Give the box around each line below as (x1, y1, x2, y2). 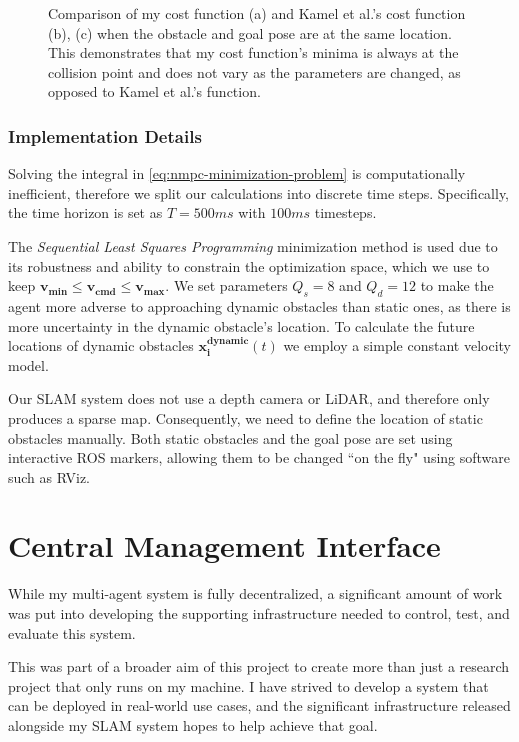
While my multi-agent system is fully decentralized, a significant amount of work (8, 583, 503, 604)
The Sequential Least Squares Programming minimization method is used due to (8, 235, 498, 256)
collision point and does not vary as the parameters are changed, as (48, 61, 461, 82)
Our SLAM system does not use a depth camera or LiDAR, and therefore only (8, 388, 490, 409)
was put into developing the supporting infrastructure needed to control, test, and (8, 603, 510, 624)
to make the (420, 275, 494, 296)
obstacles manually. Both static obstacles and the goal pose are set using (8, 427, 453, 448)
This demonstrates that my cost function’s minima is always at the (48, 42, 459, 63)
